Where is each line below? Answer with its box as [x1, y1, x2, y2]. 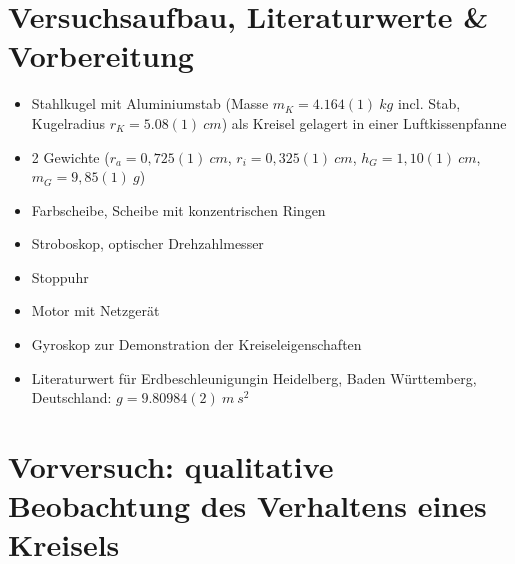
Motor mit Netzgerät [31, 300, 160, 321]
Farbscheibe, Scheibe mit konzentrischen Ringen [31, 199, 326, 220]
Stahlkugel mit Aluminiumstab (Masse [31, 93, 269, 114]
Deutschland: [31, 387, 112, 408]
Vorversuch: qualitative [8, 446, 334, 487]
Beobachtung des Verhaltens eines [8, 485, 487, 526]
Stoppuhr [31, 266, 89, 287]
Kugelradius [31, 112, 106, 133]
